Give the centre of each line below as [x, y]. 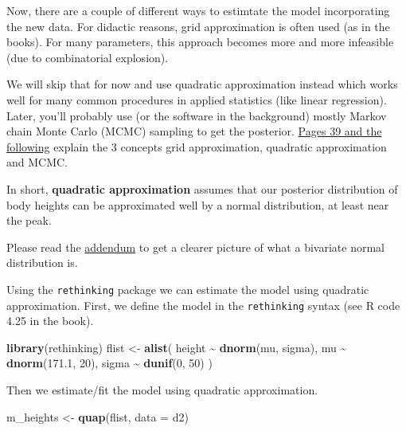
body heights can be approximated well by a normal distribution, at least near [198, 204]
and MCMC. [37, 162]
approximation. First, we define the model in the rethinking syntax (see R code [203, 305]
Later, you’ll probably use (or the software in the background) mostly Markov [197, 115]
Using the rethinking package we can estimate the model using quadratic [188, 289]
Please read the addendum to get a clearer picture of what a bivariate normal [195, 247]
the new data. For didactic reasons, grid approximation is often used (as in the [198, 26]
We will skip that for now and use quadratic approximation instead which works [202, 84]
